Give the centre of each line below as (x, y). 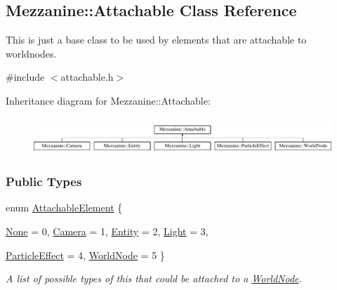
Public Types (44, 182)
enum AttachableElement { (64, 207)
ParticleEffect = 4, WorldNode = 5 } (85, 255)
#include (25, 77)
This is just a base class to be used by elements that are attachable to (156, 40)
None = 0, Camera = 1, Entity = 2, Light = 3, (107, 231)
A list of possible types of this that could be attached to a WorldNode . (154, 278)
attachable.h (87, 77)
